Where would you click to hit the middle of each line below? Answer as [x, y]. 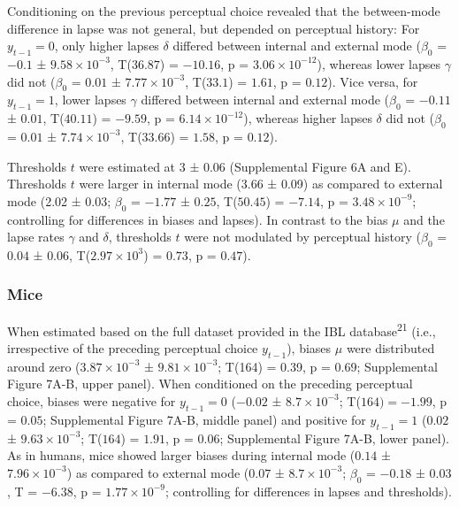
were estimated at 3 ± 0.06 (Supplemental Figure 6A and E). [245, 166]
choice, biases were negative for [92, 400]
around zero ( [44, 366]
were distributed [390, 348]
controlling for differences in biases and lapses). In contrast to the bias [198, 219]
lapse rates [36, 237]
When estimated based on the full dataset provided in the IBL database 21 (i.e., [222, 329]
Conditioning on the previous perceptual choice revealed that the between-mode [224, 11]
